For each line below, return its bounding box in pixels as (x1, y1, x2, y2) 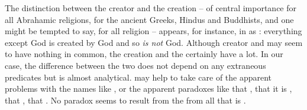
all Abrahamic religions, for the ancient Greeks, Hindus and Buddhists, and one (5, 13, 294, 25)
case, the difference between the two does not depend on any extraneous (5, 59, 266, 71)
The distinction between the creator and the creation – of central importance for (5, 2, 297, 14)
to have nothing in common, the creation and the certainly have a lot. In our (5, 48, 283, 60)
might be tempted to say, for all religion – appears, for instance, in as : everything (5, 25, 302, 37)
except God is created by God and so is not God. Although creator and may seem (5, 36, 303, 48)
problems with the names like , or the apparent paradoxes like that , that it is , (5, 82, 292, 95)
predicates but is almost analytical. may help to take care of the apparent (5, 71, 272, 83)
